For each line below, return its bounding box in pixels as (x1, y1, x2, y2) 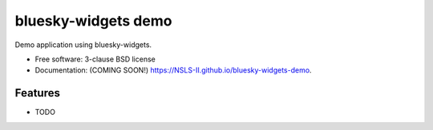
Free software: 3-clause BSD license (34, 54, 156, 64)
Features (14, 86, 60, 100)
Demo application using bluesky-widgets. (14, 40, 152, 49)
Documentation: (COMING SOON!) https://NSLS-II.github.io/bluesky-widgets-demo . (34, 65, 312, 75)
